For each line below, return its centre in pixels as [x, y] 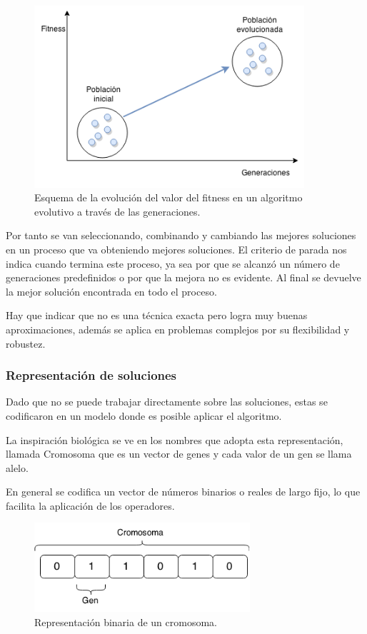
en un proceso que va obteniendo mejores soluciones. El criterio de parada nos [176, 249]
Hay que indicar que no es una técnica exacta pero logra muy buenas [157, 315]
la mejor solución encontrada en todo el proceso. [111, 291]
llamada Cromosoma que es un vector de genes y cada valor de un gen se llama [179, 454]
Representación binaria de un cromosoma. [126, 622]
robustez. [26, 343]
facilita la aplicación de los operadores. [90, 505]
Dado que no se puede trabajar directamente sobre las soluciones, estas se [167, 402]
